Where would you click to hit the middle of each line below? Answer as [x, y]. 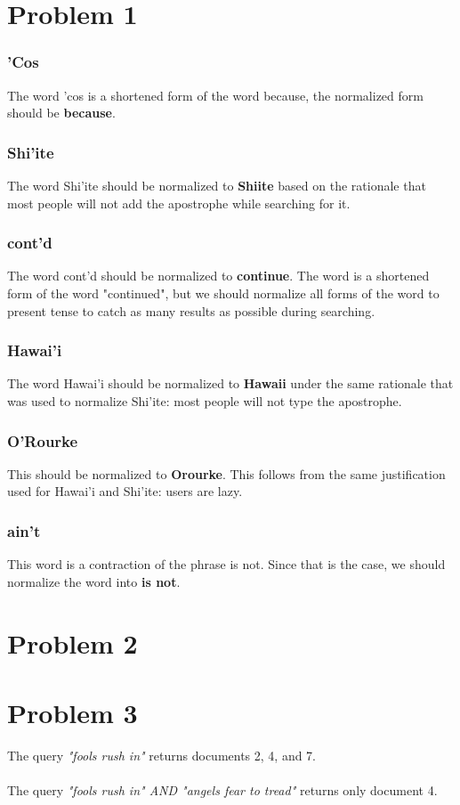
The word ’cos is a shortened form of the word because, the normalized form [215, 95]
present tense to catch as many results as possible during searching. [191, 310]
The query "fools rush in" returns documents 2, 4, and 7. [162, 755]
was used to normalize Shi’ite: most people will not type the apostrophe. [205, 401]
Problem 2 [73, 642]
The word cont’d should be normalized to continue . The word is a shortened [218, 276]
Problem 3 [73, 712]
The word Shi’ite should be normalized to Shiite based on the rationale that [217, 185]
